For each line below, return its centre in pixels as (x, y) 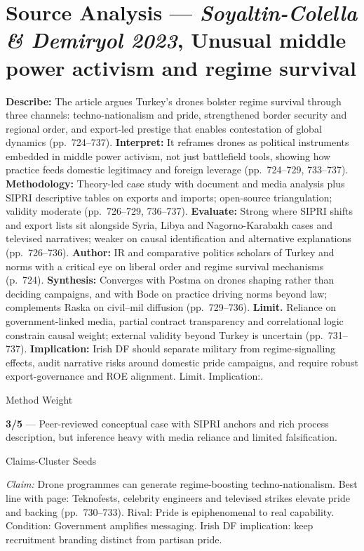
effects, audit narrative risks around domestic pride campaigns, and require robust (182, 362)
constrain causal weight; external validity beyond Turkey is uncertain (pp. (164, 334)
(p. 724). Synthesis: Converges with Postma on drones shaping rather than (170, 280)
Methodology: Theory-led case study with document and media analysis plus (175, 184)
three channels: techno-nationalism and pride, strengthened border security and (176, 115)
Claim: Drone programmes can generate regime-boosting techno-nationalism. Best (182, 484)
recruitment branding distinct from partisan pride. (114, 539)
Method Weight (39, 399)
